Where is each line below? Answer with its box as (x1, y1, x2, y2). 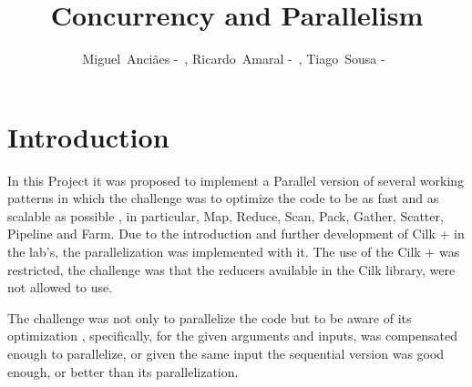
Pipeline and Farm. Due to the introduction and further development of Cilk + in (7, 224, 465, 243)
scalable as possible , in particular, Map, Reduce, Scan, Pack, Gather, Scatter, (7, 206, 444, 225)
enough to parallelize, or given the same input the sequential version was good (7, 344, 445, 362)
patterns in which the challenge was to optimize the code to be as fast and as (7, 188, 439, 208)
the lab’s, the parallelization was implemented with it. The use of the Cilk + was (7, 242, 460, 261)
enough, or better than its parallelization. (7, 362, 239, 381)
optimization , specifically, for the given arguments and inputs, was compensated (7, 326, 457, 345)
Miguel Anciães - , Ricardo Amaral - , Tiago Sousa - (82, 49, 385, 68)
